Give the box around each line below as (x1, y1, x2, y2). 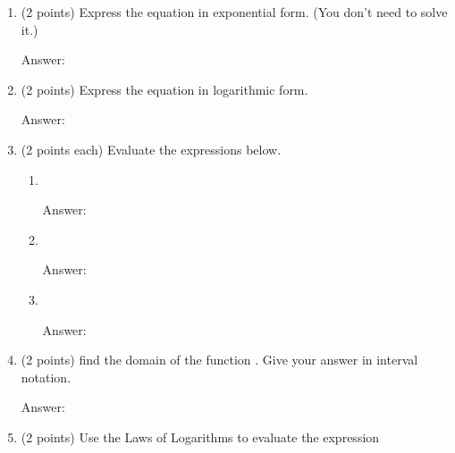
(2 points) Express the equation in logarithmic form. (21, 80, 308, 98)
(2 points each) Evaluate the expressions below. (21, 139, 282, 158)
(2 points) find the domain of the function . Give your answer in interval (21, 350, 418, 369)
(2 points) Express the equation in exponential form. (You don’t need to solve (21, 3, 448, 21)
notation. (21, 367, 72, 386)
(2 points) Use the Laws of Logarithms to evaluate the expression (21, 427, 380, 446)
